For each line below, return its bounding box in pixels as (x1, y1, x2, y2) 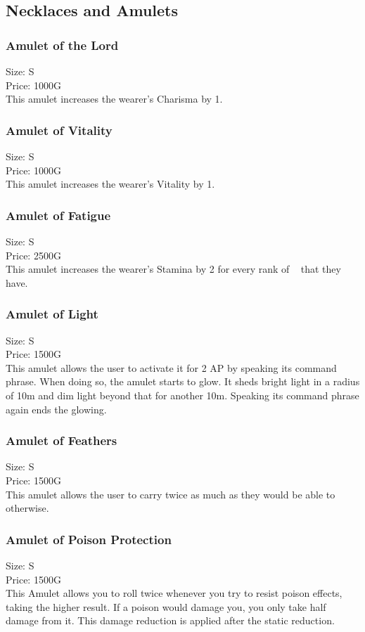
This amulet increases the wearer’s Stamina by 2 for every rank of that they (6, 262, 341, 276)
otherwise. (6, 501, 49, 515)
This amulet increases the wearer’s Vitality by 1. (6, 176, 215, 191)
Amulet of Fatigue (6, 206, 111, 224)
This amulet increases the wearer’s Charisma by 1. (6, 91, 223, 106)
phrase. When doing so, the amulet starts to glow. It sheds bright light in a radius (6, 374, 360, 389)
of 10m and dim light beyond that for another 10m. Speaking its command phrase (6, 387, 359, 402)
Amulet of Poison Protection (6, 530, 172, 548)
